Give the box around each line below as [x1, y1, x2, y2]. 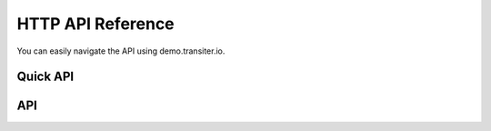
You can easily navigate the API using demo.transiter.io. [16, 45, 225, 56]
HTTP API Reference [16, 14, 175, 34]
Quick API [16, 69, 75, 85]
